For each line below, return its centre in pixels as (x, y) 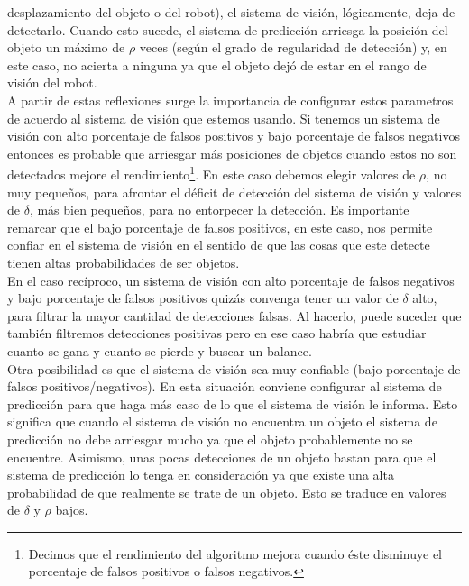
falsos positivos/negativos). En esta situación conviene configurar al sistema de (225, 386)
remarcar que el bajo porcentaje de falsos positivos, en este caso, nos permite (220, 227)
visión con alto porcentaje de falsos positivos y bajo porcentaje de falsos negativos (234, 136)
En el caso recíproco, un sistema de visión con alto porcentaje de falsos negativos (231, 280)
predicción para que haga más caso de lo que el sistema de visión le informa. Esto (233, 403)
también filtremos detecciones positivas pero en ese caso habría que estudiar (217, 333)
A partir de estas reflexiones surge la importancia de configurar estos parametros (230, 100)
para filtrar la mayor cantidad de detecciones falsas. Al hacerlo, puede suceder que (234, 315)
